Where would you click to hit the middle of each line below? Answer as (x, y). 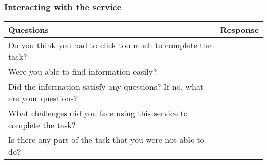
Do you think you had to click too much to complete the (110, 45)
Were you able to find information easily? (83, 72)
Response (239, 30)
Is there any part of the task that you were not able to (106, 140)
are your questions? (43, 98)
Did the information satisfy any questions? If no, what (106, 87)
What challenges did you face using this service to (98, 113)
